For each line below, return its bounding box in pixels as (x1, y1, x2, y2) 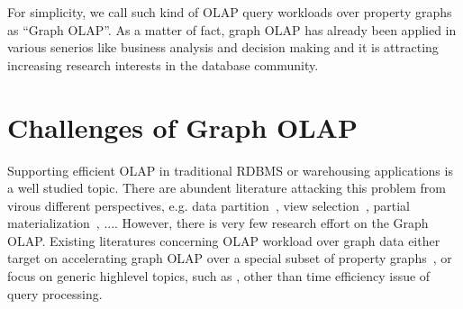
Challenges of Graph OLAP (7, 108, 358, 145)
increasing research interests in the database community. (7, 55, 319, 74)
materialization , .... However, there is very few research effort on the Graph (7, 214, 429, 232)
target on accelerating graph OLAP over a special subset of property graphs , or (7, 249, 452, 268)
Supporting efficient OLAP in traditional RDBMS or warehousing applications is (7, 160, 453, 179)
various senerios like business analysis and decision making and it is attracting (7, 38, 439, 57)
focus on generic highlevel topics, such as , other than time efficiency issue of (7, 267, 431, 286)
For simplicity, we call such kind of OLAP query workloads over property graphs (7, 3, 452, 21)
